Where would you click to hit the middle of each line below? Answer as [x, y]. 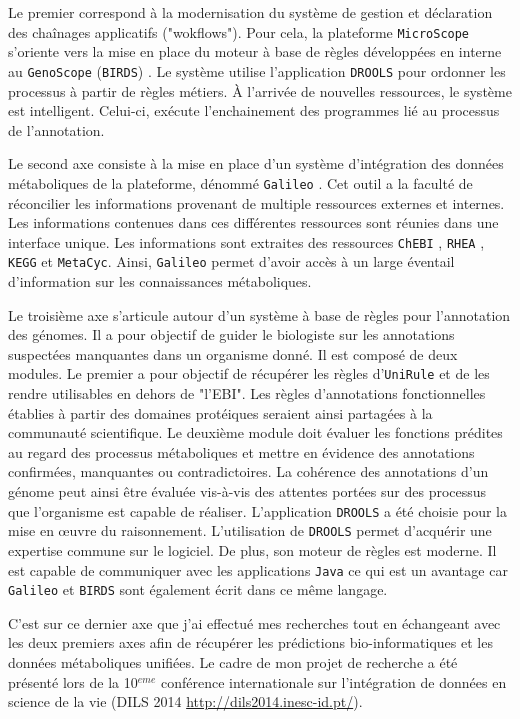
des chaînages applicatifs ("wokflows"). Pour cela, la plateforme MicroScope [239, 31]
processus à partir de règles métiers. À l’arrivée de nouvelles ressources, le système [260, 90]
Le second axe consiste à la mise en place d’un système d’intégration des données [256, 163]
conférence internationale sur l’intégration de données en [333, 681]
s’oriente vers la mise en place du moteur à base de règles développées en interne [255, 51]
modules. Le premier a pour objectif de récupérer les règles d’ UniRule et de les [249, 373]
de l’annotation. [56, 129]
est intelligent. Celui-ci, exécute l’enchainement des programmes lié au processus [254, 110]
